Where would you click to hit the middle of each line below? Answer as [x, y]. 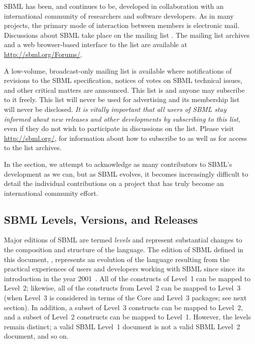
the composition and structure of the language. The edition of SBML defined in [124, 250]
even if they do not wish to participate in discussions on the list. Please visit [119, 128]
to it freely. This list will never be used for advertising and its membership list [122, 99]
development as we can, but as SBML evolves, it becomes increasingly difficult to [126, 173]
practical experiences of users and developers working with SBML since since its [125, 269]
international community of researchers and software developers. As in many [119, 15]
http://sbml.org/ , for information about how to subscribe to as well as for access [126, 138]
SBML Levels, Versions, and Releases [101, 219]
